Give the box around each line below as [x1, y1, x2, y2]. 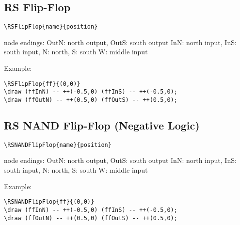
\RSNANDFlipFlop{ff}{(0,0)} [4, 198, 95, 206]
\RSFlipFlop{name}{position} [4, 23, 98, 31]
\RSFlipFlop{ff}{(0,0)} [4, 80, 80, 87]
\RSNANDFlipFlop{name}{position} [4, 141, 112, 148]
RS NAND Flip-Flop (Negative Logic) [4, 118, 200, 132]
